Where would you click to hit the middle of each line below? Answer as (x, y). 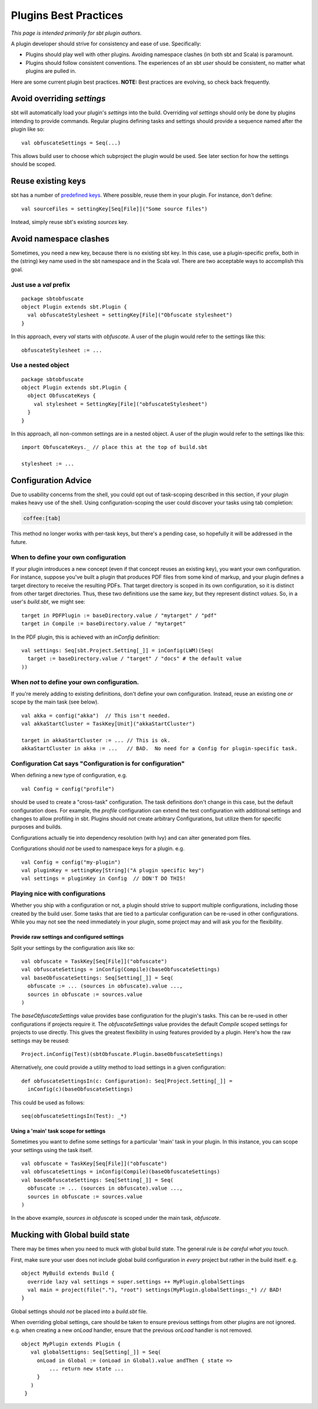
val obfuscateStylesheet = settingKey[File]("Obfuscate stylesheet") (130, 315)
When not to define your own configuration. (75, 682)
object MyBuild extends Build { (68, 1273)
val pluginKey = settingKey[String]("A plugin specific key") (113, 870)
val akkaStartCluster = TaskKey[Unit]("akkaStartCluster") (108, 724)
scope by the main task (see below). (55, 702)
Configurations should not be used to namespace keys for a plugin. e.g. (98, 849)
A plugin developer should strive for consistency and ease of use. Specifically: (106, 44)
